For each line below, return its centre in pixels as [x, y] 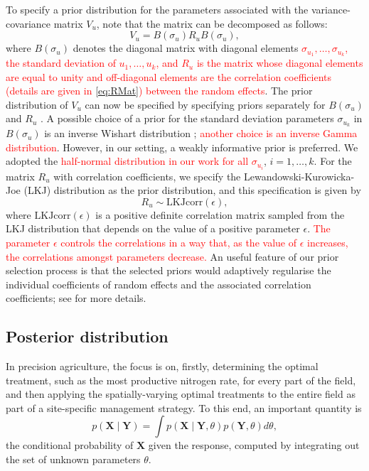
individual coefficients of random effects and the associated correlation [159, 284]
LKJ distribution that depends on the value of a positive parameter [153, 228]
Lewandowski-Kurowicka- [299, 176]
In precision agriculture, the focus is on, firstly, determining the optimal [162, 366]
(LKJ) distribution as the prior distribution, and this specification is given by [192, 190]
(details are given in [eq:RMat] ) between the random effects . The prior [159, 91]
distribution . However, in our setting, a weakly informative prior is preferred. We [182, 147]
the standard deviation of [61, 63]
